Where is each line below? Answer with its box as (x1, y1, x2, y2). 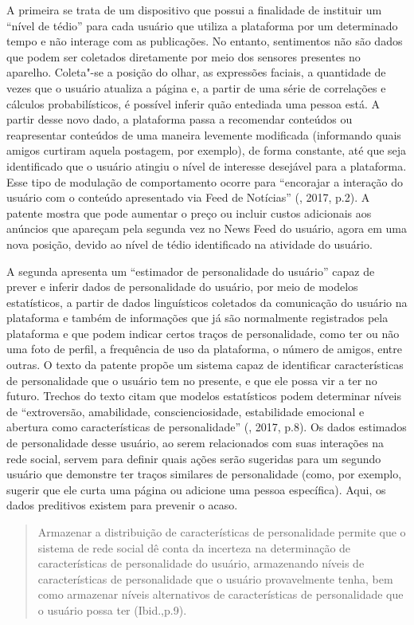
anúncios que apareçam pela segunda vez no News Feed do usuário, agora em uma (6, 220, 408, 237)
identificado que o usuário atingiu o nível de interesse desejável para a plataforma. (6, 157, 407, 174)
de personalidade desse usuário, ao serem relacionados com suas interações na (6, 434, 385, 451)
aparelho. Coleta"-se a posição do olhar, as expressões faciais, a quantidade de (6, 64, 386, 81)
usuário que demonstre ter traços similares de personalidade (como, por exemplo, (6, 466, 402, 482)
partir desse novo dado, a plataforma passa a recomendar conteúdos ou (6, 111, 353, 128)
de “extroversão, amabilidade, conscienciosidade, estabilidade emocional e (6, 403, 365, 419)
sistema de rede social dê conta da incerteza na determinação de (37, 539, 351, 556)
